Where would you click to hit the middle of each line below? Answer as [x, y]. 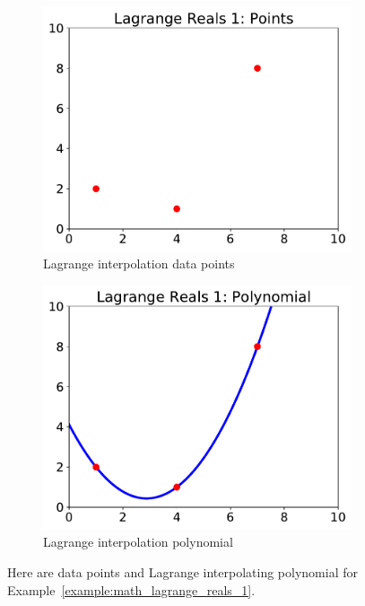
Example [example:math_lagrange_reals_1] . [131, 589]
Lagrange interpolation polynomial [138, 542]
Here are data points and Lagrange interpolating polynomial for [182, 571]
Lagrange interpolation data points [139, 263]
